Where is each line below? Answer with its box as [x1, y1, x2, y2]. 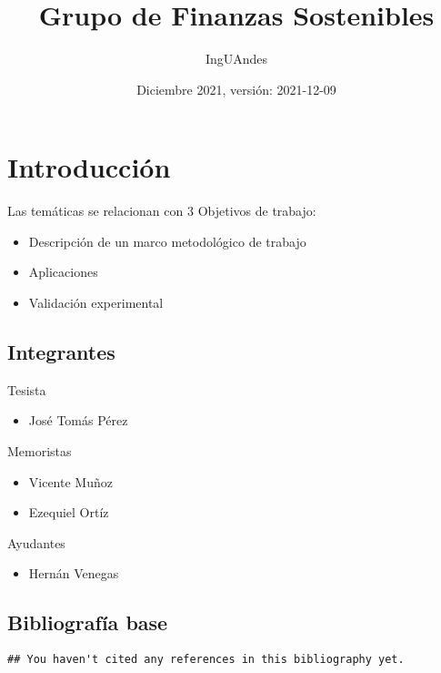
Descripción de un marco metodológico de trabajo [28, 231, 306, 250]
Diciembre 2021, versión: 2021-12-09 [136, 79, 336, 98]
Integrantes [7, 338, 115, 366]
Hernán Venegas [28, 564, 119, 583]
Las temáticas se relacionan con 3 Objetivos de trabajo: [7, 201, 316, 220]
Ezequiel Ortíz [28, 503, 109, 522]
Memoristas [7, 442, 72, 461]
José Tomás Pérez [28, 411, 128, 430]
